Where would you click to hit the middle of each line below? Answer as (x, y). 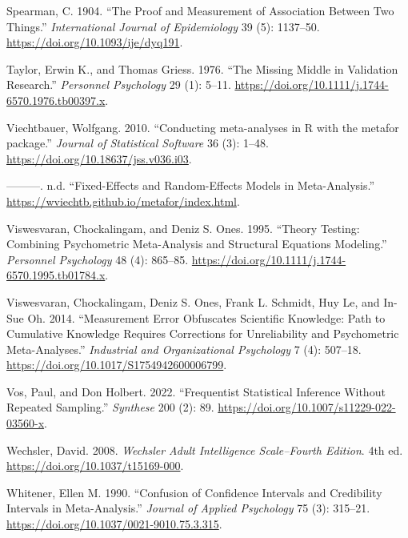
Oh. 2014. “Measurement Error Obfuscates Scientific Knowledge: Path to (206, 317)
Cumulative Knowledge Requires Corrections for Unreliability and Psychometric (203, 333)
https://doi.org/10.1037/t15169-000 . (95, 466)
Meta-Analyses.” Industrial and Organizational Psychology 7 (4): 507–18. (184, 349)
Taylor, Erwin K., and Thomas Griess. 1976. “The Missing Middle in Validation (202, 68)
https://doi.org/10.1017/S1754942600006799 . (117, 365)
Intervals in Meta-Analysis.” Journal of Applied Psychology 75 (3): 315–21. (188, 508)
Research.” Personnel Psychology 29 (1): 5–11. (119, 84)
